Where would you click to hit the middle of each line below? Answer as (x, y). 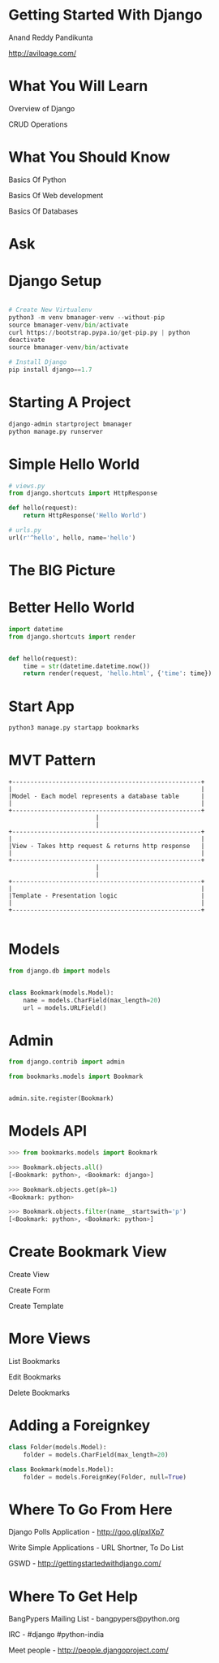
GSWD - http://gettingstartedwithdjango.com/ (85, 1563)
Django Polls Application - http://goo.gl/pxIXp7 (86, 1532)
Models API (48, 1131)
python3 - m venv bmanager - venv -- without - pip (86, 317)
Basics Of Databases (43, 211)
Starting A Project (70, 403)
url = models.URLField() (65, 1008)
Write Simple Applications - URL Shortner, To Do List (96, 1548)
